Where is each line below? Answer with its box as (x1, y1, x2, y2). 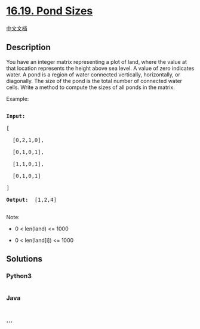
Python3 (6, 272, 32, 280)
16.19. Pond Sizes (6, 4, 93, 18)
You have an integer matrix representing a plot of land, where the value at (6, 58, 187, 65)
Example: (6, 95, 29, 102)
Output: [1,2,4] (6, 196, 57, 203)
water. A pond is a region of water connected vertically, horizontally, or (6, 70, 180, 78)
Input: (6, 112, 26, 119)
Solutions (6, 254, 43, 264)
